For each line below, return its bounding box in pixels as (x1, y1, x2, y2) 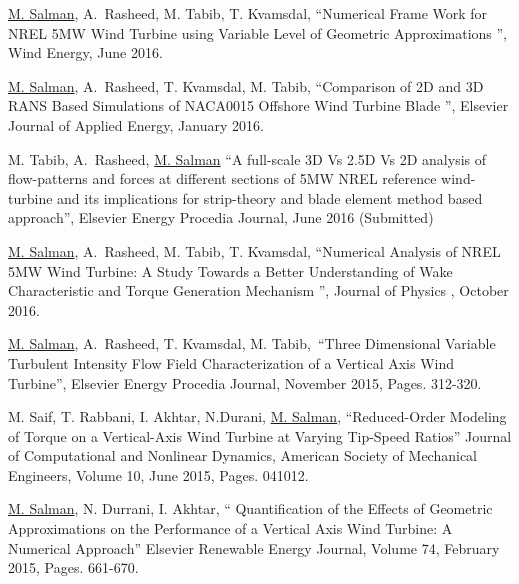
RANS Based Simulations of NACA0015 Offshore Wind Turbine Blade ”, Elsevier (8, 95, 509, 116)
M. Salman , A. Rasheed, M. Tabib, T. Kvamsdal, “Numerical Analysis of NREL (8, 240, 501, 261)
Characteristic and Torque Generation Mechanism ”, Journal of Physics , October (8, 280, 509, 301)
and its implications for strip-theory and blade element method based (57, 187, 483, 208)
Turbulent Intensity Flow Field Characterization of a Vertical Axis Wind (8, 352, 455, 373)
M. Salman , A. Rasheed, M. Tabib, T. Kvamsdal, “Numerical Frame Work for (8, 3, 488, 23)
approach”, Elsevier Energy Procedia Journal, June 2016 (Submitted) (8, 207, 434, 228)
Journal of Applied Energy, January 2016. (8, 114, 264, 135)
